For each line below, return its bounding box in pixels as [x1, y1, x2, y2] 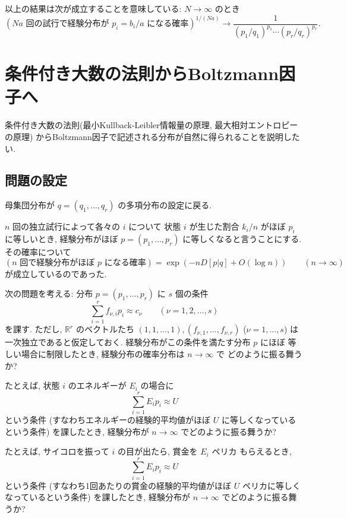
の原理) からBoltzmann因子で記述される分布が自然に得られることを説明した [5, 130, 300, 142]
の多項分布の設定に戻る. [118, 199, 212, 211]
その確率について [5, 246, 71, 258]
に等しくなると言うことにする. [182, 233, 302, 245]
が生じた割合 [189, 220, 239, 233]
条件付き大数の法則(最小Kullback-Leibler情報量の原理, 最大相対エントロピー [5, 119, 298, 131]
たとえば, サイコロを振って [5, 445, 109, 457]
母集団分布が [5, 199, 55, 211]
